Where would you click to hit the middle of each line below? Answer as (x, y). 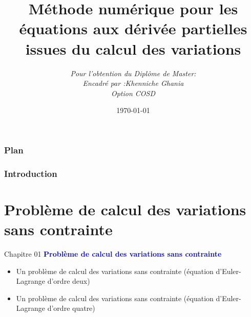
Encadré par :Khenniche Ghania (133, 83)
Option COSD (133, 93)
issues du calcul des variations (133, 48)
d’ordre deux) (69, 281)
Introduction (31, 173)
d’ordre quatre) (71, 308)
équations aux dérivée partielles (133, 28)
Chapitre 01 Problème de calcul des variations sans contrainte (113, 253)
